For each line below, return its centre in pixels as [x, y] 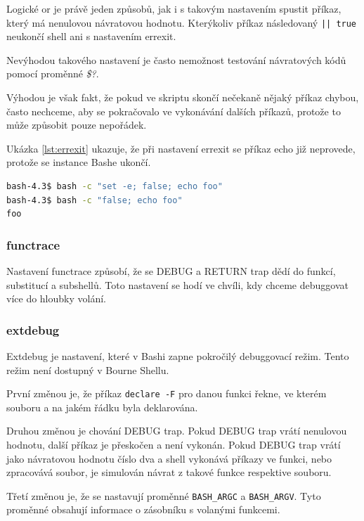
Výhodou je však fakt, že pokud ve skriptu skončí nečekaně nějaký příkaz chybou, [183, 97]
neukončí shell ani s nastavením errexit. [91, 36]
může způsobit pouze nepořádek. [77, 125]
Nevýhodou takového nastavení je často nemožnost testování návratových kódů [176, 59]
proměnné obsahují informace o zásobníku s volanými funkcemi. [143, 509]
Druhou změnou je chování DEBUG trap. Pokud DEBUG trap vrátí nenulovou [177, 431]
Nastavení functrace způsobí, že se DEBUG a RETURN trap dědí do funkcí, [171, 271]
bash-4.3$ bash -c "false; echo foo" [95, 200]
